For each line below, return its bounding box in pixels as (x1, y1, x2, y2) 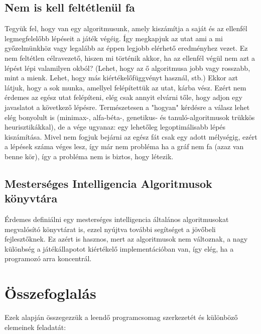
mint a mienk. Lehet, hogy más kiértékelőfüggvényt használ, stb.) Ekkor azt (5, 72, 238, 83)
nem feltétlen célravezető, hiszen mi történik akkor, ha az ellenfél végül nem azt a (5, 52, 255, 63)
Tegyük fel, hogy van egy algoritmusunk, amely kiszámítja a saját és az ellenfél (5, 23, 247, 34)
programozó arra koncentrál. (5, 253, 92, 264)
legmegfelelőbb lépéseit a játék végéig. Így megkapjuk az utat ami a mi (5, 33, 223, 43)
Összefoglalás (5, 283, 96, 303)
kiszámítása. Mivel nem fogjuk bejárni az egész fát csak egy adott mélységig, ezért (5, 131, 257, 142)
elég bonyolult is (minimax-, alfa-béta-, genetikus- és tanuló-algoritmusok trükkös (5, 112, 255, 122)
